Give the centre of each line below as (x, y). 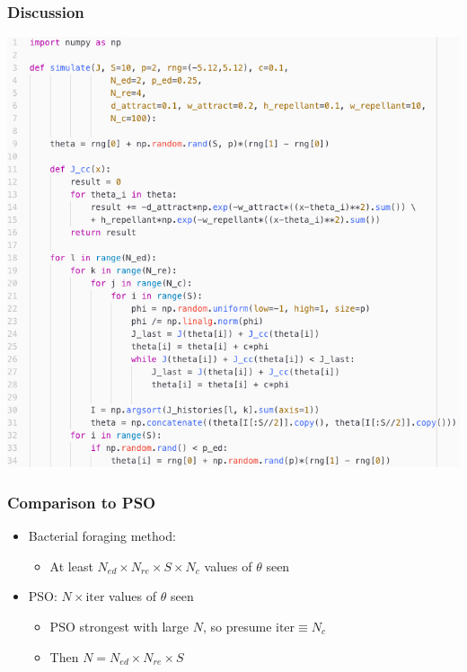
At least (71, 566)
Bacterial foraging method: (102, 536)
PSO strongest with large (119, 626)
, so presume (237, 626)
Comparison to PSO (82, 502)
